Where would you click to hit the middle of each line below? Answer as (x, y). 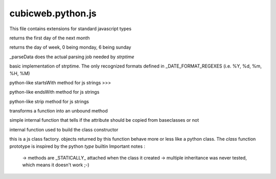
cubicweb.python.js (53, 13)
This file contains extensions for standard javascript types (71, 29)
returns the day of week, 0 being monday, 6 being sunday (70, 47)
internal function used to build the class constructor (64, 129)
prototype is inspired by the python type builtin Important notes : (77, 146)
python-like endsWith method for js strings (54, 92)
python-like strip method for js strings (49, 101)
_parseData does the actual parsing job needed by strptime (72, 57)
